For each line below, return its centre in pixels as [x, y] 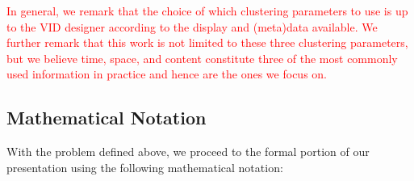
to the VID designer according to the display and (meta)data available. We [192, 26]
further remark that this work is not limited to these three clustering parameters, [207, 42]
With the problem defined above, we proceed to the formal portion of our [188, 152]
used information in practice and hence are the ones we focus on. [167, 74]
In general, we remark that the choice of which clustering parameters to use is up [207, 11]
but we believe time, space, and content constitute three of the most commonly [202, 58]
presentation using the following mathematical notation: [145, 167]
